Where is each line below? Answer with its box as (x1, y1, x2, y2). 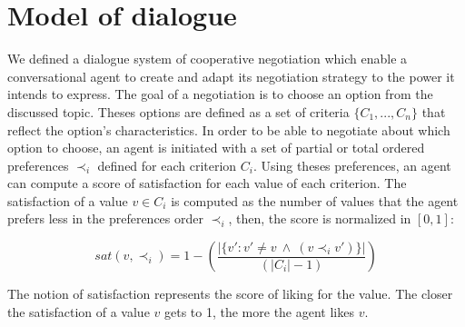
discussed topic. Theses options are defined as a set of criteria (7, 102, 350, 121)
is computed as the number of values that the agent (171, 191, 459, 210)
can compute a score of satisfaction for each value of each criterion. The (7, 173, 407, 193)
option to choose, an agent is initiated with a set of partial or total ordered (7, 138, 425, 157)
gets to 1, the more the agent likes (164, 302, 354, 321)
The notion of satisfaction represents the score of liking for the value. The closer (7, 284, 453, 303)
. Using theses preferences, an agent (253, 155, 451, 174)
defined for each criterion (97, 155, 237, 174)
